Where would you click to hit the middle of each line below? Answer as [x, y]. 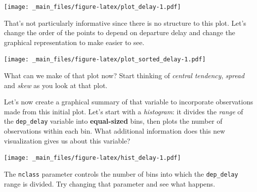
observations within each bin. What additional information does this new [115, 131]
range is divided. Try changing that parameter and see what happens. [110, 183]
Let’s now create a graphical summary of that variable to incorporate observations [128, 102]
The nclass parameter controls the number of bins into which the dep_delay [121, 173]
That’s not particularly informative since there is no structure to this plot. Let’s [125, 23]
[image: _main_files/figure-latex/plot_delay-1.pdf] [92, 7]
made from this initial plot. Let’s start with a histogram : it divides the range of [124, 111]
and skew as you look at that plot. [56, 85]
